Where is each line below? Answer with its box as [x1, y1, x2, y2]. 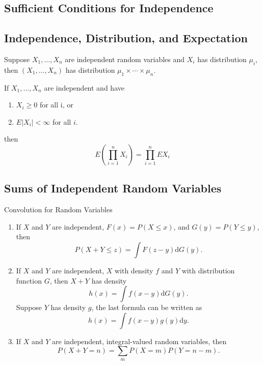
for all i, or [39, 99, 73, 110]
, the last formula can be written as [91, 302, 202, 313]
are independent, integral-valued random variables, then [52, 335, 227, 346]
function [16, 275, 42, 286]
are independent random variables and [65, 53, 185, 64]
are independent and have [44, 82, 124, 93]
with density [114, 265, 153, 275]
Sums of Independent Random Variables [4, 180, 222, 196]
